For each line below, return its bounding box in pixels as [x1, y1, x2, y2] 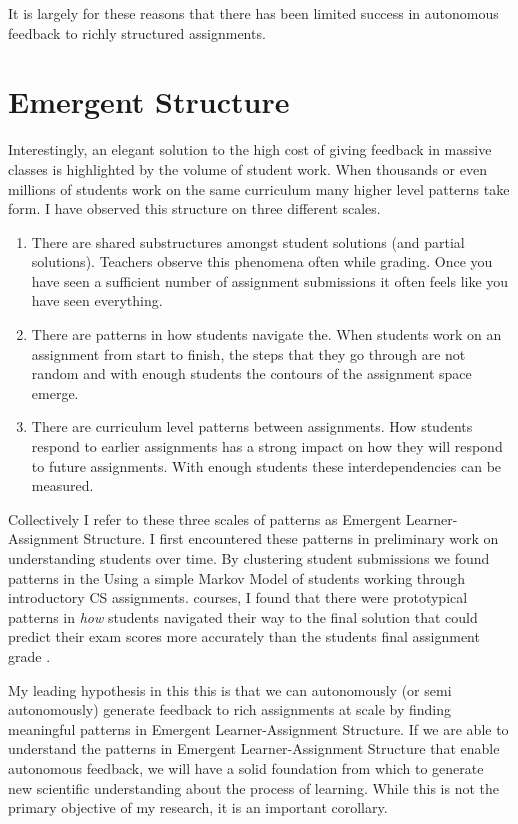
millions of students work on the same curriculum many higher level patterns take [8, 178, 510, 199]
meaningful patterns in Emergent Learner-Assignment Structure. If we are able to [8, 718, 509, 739]
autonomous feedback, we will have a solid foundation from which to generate [8, 757, 484, 778]
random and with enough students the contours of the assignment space [31, 363, 472, 384]
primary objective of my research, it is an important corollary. [8, 797, 388, 818]
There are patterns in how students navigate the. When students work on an [31, 324, 502, 345]
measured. [31, 475, 94, 496]
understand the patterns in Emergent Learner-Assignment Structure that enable [8, 738, 500, 759]
